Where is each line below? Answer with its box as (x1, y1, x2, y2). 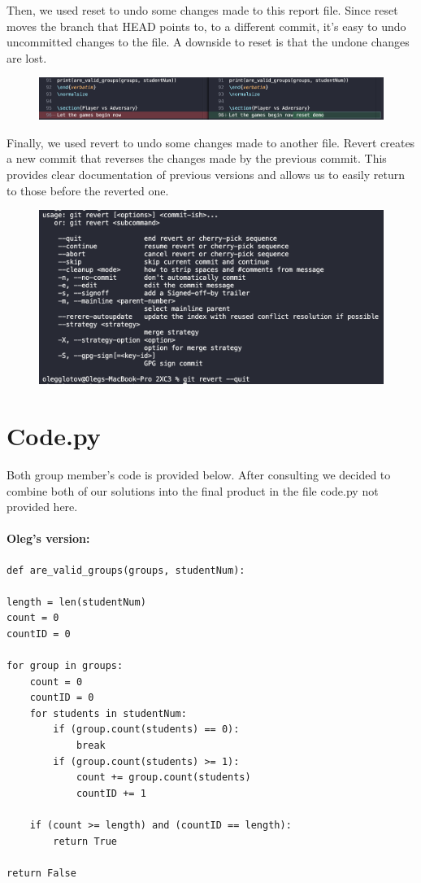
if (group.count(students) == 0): (53, 723, 240, 736)
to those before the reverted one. (7, 181, 169, 199)
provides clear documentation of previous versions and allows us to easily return (7, 165, 405, 182)
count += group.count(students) (76, 772, 251, 784)
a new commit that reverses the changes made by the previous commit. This (7, 150, 387, 167)
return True (53, 835, 118, 847)
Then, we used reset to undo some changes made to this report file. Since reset (7, 2, 398, 18)
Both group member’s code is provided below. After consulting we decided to (7, 466, 391, 483)
